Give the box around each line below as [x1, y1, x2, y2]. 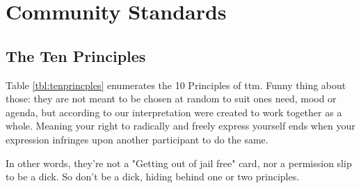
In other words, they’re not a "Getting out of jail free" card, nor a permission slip [6, 155, 352, 170]
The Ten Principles [6, 45, 146, 66]
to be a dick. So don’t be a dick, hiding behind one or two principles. [6, 169, 300, 184]
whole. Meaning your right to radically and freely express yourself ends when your [6, 118, 355, 133]
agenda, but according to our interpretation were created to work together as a [6, 104, 342, 119]
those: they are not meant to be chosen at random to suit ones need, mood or [6, 91, 337, 106]
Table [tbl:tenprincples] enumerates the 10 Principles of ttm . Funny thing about [6, 77, 346, 92]
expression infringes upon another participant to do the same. [6, 132, 268, 146]
